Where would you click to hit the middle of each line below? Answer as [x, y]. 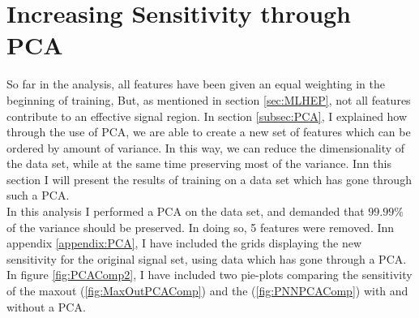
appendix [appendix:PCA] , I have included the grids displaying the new [184, 243]
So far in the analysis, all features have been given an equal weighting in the [196, 84]
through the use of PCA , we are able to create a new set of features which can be [209, 132]
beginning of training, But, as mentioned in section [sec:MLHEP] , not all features [209, 99]
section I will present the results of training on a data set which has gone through [209, 179]
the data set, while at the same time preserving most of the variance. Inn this [199, 163]
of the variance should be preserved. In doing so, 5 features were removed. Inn [201, 227]
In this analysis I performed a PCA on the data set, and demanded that [186, 211]
